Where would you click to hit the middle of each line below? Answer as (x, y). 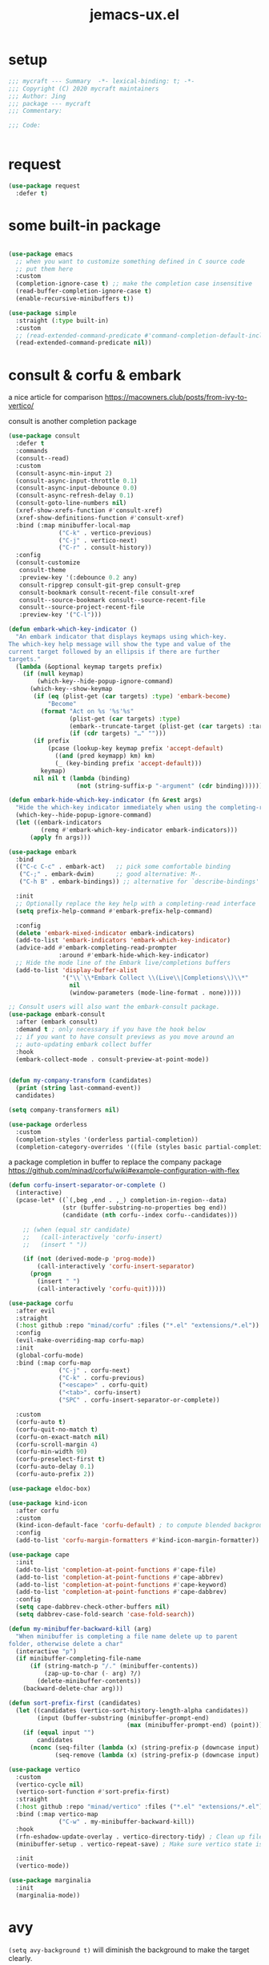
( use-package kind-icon (48, 1503)
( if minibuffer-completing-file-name (78, 1659)
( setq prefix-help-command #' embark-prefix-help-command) (114, 911)
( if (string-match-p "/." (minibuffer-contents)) (114, 1666)
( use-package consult (44, 436)
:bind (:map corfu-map (53, 1363)
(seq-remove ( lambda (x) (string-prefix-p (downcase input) (157, 1755)
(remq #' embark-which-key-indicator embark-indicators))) (139, 830)
